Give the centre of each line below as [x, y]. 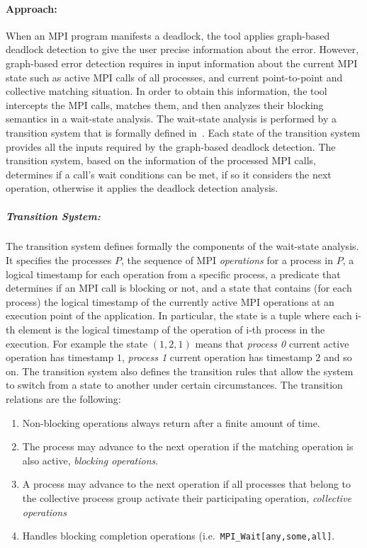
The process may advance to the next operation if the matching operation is [188, 446]
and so [338, 357]
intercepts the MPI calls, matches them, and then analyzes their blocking [165, 104]
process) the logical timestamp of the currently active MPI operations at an [170, 301]
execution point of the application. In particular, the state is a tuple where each [179, 315]
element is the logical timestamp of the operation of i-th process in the [171, 330]
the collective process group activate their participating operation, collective [187, 497]
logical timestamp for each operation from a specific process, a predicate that [173, 274]
